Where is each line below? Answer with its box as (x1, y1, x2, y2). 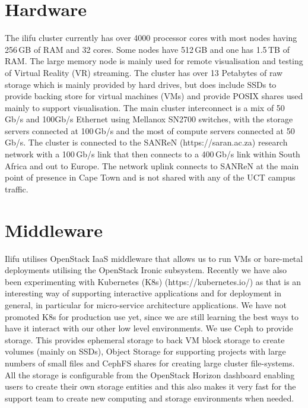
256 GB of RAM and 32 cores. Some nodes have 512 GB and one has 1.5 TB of (5, 43, 290, 55)
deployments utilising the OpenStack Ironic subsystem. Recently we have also (5, 264, 287, 276)
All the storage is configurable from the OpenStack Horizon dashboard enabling (5, 368, 295, 381)
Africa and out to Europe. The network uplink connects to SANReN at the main (5, 159, 299, 172)
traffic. (5, 182, 28, 195)
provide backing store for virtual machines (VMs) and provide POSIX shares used (5, 90, 303, 102)
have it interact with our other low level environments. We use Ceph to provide (5, 322, 293, 334)
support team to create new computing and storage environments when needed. (5, 391, 294, 404)
